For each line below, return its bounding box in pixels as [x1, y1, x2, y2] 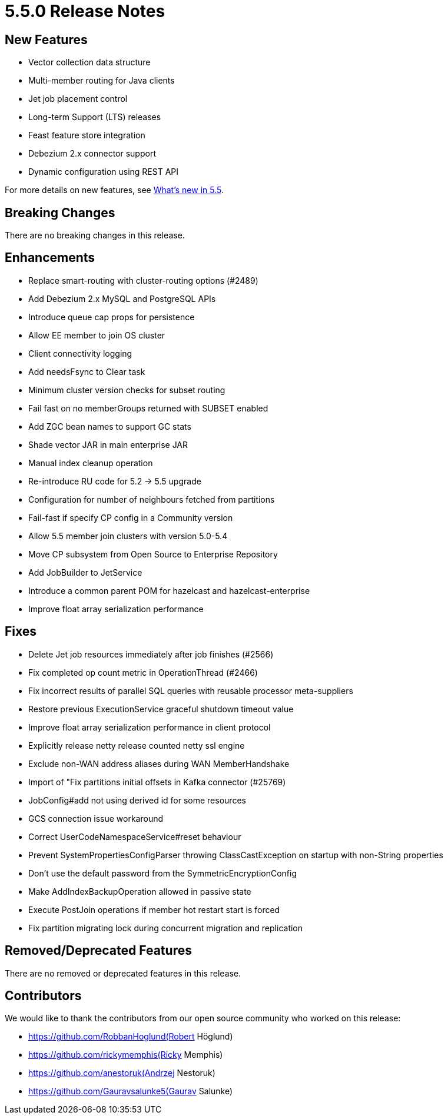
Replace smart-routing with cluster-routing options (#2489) [28, 275, 258, 285]
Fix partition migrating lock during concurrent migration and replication [28, 922, 303, 933]
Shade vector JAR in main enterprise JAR [28, 439, 188, 450]
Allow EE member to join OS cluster [28, 330, 165, 340]
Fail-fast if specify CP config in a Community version [28, 512, 233, 523]
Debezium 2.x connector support [28, 148, 156, 159]
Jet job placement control [28, 94, 128, 104]
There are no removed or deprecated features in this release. [5, 968, 241, 978]
